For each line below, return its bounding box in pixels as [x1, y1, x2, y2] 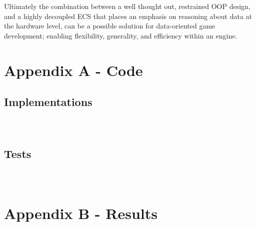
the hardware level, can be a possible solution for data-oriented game [4, 20, 215, 31]
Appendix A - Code [4, 59, 143, 80]
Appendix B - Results [4, 203, 157, 223]
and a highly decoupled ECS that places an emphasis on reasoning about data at [4, 10, 252, 21]
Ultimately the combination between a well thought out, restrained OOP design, [4, 1, 250, 11]
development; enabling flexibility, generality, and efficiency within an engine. [4, 30, 237, 40]
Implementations [4, 94, 92, 109]
